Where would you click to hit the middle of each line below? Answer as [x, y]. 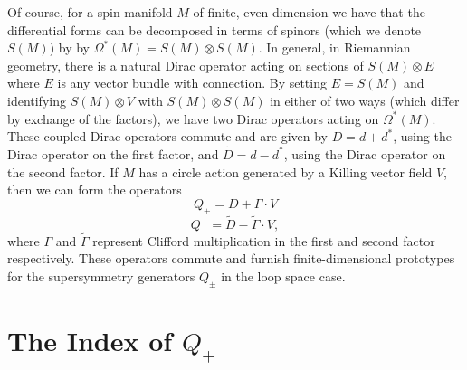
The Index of [90, 340]
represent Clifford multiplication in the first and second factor [264, 240]
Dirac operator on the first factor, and [113, 153]
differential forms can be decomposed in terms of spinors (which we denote [214, 29]
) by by [69, 47]
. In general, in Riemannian [334, 47]
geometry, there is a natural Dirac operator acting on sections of [186, 65]
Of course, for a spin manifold [90, 12]
